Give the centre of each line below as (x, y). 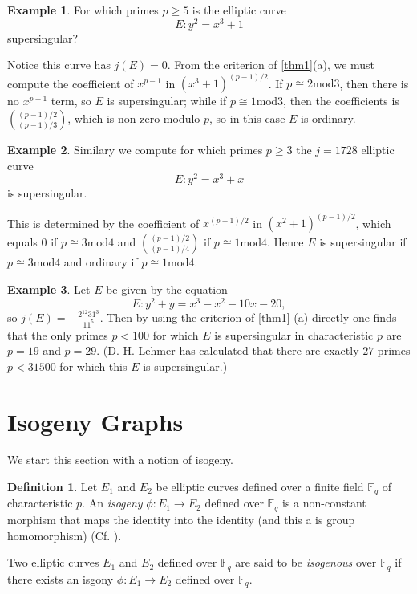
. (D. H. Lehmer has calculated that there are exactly (228, 350)
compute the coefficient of (71, 83)
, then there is (374, 83)
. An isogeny (112, 503)
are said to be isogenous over (306, 562)
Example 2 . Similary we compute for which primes (135, 149)
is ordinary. (328, 118)
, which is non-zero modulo (134, 118)
